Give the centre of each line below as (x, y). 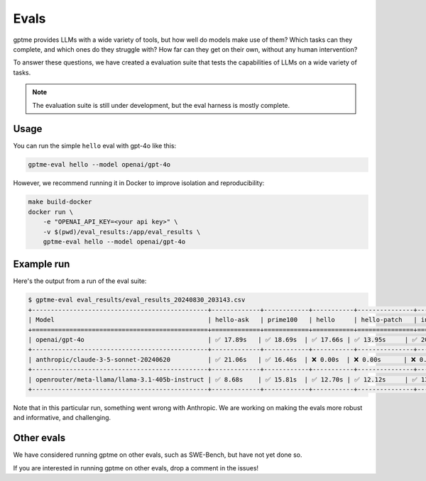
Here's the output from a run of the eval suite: (80, 281)
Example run (42, 264)
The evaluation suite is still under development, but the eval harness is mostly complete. (161, 105)
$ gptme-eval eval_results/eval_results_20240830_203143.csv (137, 300)
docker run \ (51, 212)
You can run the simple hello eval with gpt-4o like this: (95, 146)
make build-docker (60, 202)
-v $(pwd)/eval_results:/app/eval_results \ (122, 232)
